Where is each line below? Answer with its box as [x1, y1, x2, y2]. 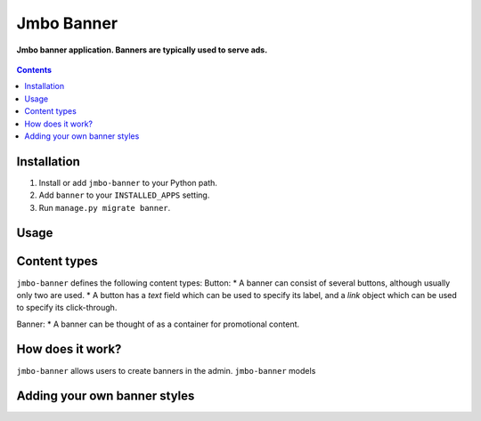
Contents [16, 64, 53, 75]
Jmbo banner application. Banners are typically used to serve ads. [16, 45, 268, 55]
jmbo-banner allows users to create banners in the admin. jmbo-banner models [16, 365, 316, 376]
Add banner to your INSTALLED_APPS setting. [38, 190, 210, 200]
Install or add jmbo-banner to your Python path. [38, 177, 218, 188]
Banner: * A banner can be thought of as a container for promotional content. [16, 319, 300, 329]
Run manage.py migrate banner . [38, 202, 171, 213]
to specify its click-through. [16, 303, 118, 313]
